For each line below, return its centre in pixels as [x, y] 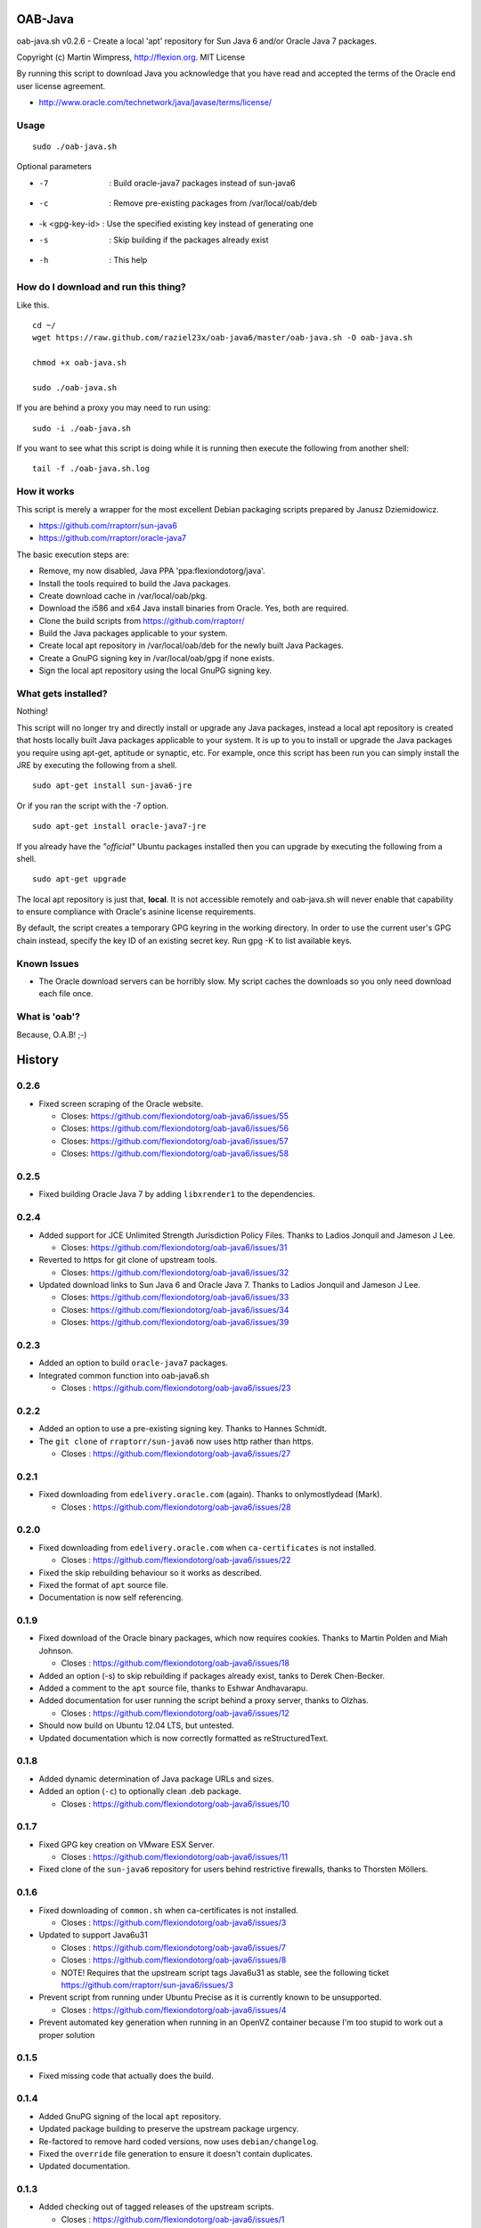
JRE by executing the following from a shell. [97, 765]
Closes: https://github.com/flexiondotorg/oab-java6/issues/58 [175, 1153]
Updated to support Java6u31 [94, 1935]
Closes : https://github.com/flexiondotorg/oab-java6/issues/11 [175, 1857]
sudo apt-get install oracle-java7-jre [119, 826]
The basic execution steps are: [73, 554]
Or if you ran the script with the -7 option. [93, 806]
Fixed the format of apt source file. [104, 1585]
